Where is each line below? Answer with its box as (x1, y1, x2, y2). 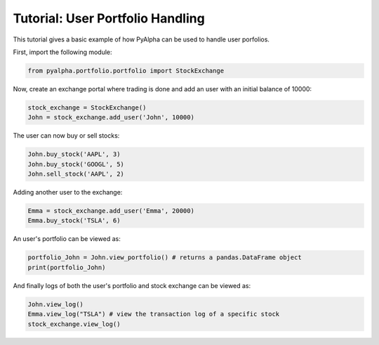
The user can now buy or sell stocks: (13, 131, 120, 140)
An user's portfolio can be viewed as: (13, 235, 121, 243)
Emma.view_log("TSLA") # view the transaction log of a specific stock (27, 310, 280, 318)
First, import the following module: (13, 48, 112, 56)
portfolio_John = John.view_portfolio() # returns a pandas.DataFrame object (27, 254, 302, 261)
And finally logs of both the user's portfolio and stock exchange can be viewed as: (13, 281, 251, 289)
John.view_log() (27, 300, 84, 308)
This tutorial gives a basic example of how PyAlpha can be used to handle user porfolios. (13, 35, 270, 44)
